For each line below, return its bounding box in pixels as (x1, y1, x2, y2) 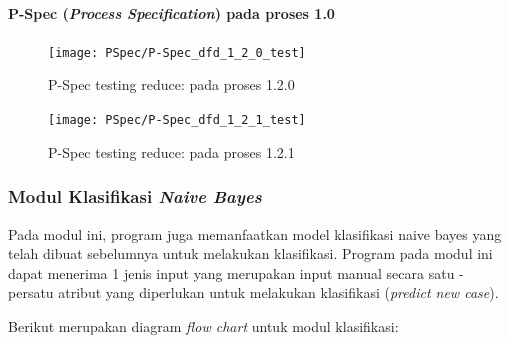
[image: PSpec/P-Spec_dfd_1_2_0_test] (48, 45, 306, 60)
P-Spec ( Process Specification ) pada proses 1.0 (8, 2, 335, 23)
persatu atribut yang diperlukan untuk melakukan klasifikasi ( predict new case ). (8, 282, 499, 303)
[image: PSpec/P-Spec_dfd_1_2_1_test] (48, 113, 306, 128)
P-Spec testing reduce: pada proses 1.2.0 (48, 74, 295, 95)
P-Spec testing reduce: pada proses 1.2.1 (48, 141, 295, 162)
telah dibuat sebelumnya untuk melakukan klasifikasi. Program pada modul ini (8, 243, 493, 264)
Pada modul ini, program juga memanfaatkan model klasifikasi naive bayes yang (8, 223, 502, 244)
